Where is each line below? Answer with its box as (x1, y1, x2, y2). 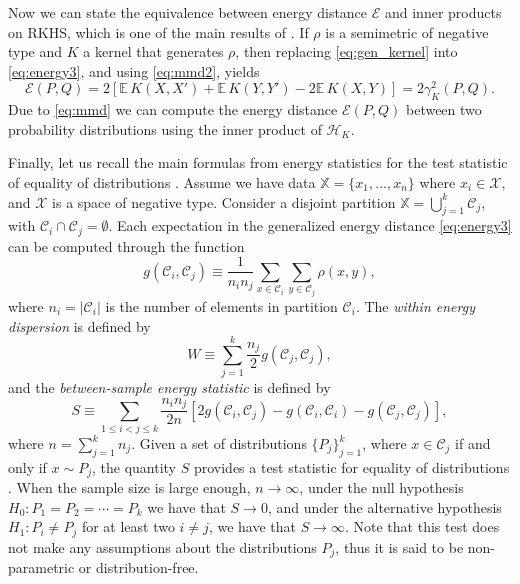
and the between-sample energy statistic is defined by (8, 377, 331, 398)
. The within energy (355, 295, 475, 316)
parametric (8, 557, 75, 578)
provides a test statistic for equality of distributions (193, 456, 510, 477)
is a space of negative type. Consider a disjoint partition (52, 191, 396, 212)
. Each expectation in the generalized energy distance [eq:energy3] (108, 215, 512, 236)
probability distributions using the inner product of (8, 118, 322, 139)
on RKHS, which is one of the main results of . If (8, 21, 309, 42)
